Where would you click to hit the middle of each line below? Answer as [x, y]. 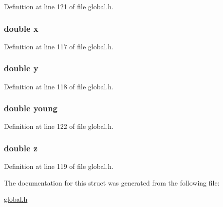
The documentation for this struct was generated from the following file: [112, 182]
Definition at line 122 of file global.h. [59, 126]
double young [31, 108]
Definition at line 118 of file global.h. [59, 86]
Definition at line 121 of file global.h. [59, 6]
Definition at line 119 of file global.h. [59, 166]
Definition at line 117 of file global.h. [59, 46]
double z [21, 148]
